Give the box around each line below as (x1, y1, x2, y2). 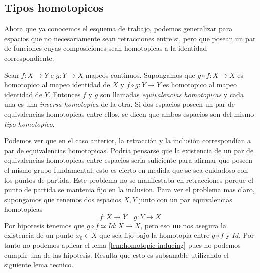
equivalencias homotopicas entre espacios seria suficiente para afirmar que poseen (4, 155, 253, 165)
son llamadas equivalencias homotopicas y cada (100, 89, 244, 99)
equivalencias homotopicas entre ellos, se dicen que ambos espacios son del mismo (4, 108, 254, 119)
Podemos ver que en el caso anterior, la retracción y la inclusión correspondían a (4, 135, 251, 146)
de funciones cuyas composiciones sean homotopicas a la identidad (4, 43, 207, 53)
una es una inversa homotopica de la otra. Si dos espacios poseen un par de (4, 99, 235, 109)
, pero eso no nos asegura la (140, 220, 226, 230)
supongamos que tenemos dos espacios (4, 194, 121, 204)
